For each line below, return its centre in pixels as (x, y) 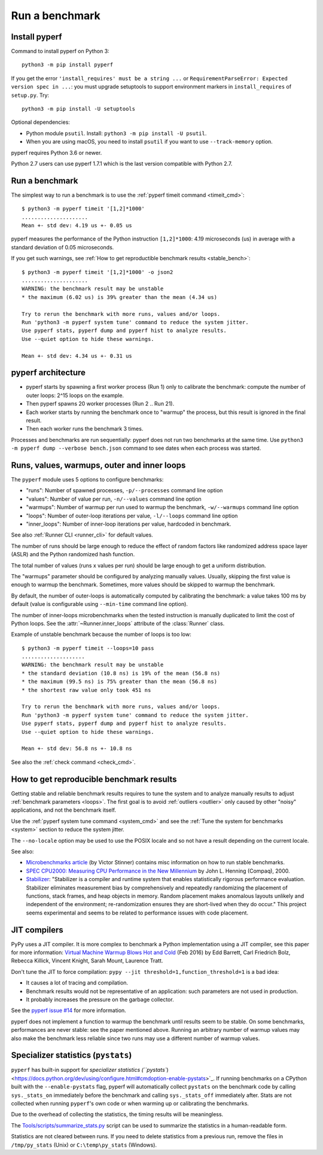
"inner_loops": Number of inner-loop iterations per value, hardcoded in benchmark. (129, 524)
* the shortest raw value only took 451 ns (86, 690)
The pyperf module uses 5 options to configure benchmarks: (87, 480)
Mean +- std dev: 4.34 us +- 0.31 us (77, 356)
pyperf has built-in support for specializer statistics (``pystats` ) (90, 1070)
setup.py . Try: (30, 95)
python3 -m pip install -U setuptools (79, 109)
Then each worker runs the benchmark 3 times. (85, 429)
